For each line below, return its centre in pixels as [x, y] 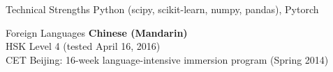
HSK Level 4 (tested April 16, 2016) [83, 46]
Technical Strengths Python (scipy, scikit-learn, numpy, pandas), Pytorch [162, 9]
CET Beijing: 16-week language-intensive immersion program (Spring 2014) [167, 59]
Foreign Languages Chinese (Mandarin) [97, 32]
